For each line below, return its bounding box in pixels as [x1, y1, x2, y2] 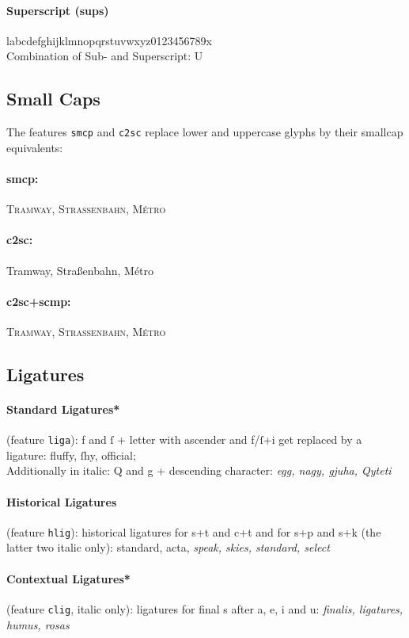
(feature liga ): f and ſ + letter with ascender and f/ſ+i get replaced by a [6, 431, 362, 448]
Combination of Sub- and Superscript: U [6, 48, 203, 64]
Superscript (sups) [6, 2, 109, 18]
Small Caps [6, 86, 100, 111]
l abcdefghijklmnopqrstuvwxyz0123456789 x [6, 32, 212, 48]
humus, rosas [6, 616, 70, 632]
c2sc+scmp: [6, 292, 71, 309]
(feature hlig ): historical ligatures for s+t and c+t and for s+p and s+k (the [6, 523, 381, 540]
